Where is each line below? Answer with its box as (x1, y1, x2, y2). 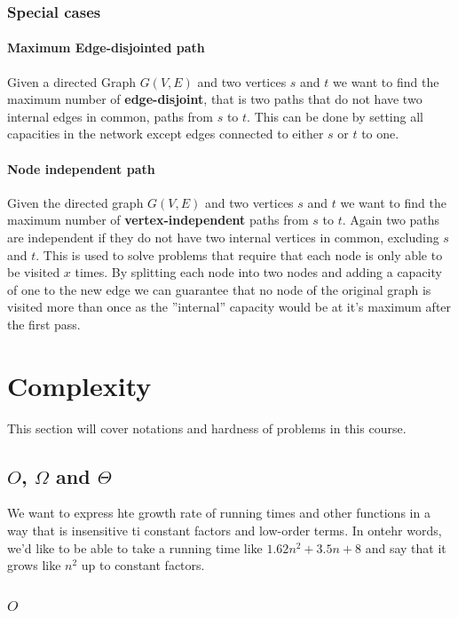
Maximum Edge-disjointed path (7, 38, 205, 57)
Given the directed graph (7, 193, 144, 211)
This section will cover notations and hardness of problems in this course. (7, 418, 407, 437)
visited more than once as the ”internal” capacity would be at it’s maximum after (7, 297, 452, 316)
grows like (7, 556, 61, 574)
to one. (361, 124, 399, 143)
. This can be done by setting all (247, 107, 423, 125)
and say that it (365, 538, 446, 557)
